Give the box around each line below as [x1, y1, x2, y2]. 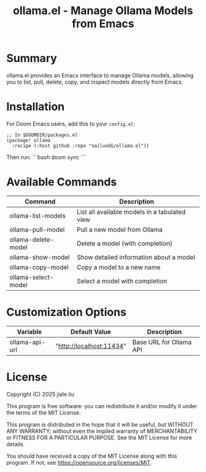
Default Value [70, 327, 112, 336]
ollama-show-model [9, 253, 70, 261]
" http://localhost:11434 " [55, 342, 127, 350]
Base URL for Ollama [132, 337, 192, 346]
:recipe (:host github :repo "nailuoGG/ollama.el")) [12, 143, 150, 149]
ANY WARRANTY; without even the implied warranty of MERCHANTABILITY [6, 427, 198, 435]
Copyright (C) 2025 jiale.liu [6, 390, 75, 398]
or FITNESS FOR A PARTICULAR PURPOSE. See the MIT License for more [6, 434, 193, 441]
